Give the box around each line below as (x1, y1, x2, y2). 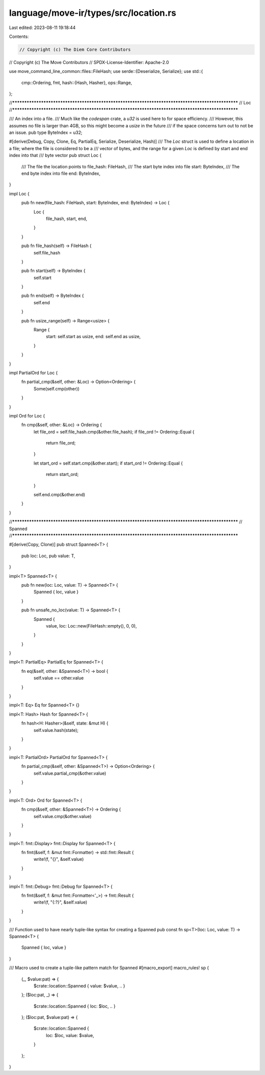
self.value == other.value (33, 675, 84, 681)
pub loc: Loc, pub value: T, (21, 553, 76, 559)
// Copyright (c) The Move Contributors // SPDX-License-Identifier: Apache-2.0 (9, 59, 169, 65)
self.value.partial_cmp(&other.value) (33, 770, 106, 776)
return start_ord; (46, 472, 79, 477)
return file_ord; (46, 440, 76, 446)
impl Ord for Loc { (9, 412, 45, 418)
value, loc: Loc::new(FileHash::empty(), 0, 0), (46, 623, 137, 629)
